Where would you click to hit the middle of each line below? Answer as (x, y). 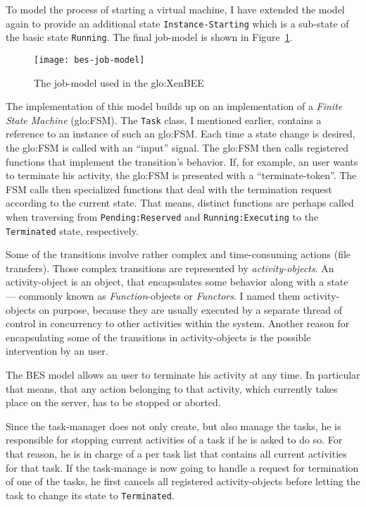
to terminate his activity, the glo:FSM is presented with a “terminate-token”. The (181, 175)
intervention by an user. (57, 351)
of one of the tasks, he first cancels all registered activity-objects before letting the (183, 481)
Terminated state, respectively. (72, 230)
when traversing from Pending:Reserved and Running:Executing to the (162, 216)
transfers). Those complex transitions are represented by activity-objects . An (170, 268)
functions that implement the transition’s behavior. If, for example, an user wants (182, 161)
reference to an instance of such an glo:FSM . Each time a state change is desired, (181, 134)
